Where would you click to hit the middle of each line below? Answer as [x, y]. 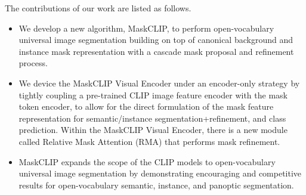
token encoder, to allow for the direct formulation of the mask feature [146, 106]
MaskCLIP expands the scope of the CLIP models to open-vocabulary [147, 161]
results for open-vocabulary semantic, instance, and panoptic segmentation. [156, 185]
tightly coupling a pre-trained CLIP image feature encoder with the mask [153, 95]
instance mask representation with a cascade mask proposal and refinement [156, 51]
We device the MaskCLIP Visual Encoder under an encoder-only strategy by [159, 83]
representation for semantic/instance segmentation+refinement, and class [152, 118]
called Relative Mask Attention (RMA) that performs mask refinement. [149, 141]
